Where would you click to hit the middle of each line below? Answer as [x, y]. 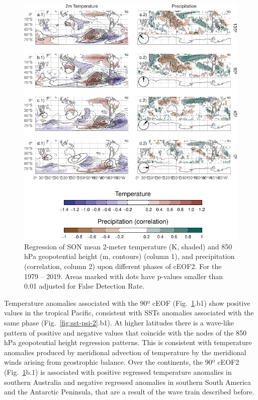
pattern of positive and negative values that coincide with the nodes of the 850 [125, 332]
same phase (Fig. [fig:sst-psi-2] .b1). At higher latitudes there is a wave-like [119, 322]
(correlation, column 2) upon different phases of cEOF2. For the [123, 266]
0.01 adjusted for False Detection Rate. [84, 286]
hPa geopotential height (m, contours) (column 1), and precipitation [130, 256]
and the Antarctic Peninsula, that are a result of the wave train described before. [129, 392]
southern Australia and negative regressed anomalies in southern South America [128, 382]
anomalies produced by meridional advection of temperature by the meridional [125, 352]
